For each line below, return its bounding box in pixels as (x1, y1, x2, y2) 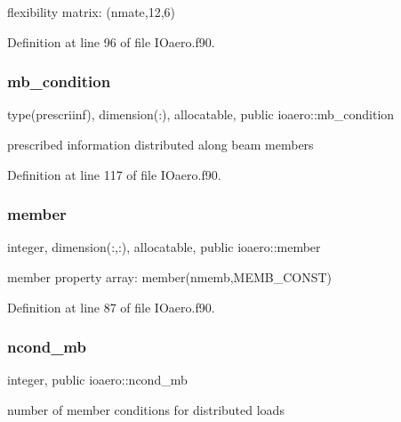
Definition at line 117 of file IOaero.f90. (7, 165, 221, 183)
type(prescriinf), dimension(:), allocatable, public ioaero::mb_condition (7, 105, 395, 124)
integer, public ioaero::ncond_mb (7, 370, 188, 389)
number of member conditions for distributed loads (7, 401, 285, 418)
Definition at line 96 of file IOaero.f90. (7, 32, 215, 51)
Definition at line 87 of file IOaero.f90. (7, 297, 215, 316)
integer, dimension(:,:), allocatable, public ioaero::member (7, 238, 321, 256)
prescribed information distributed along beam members (7, 135, 314, 153)
